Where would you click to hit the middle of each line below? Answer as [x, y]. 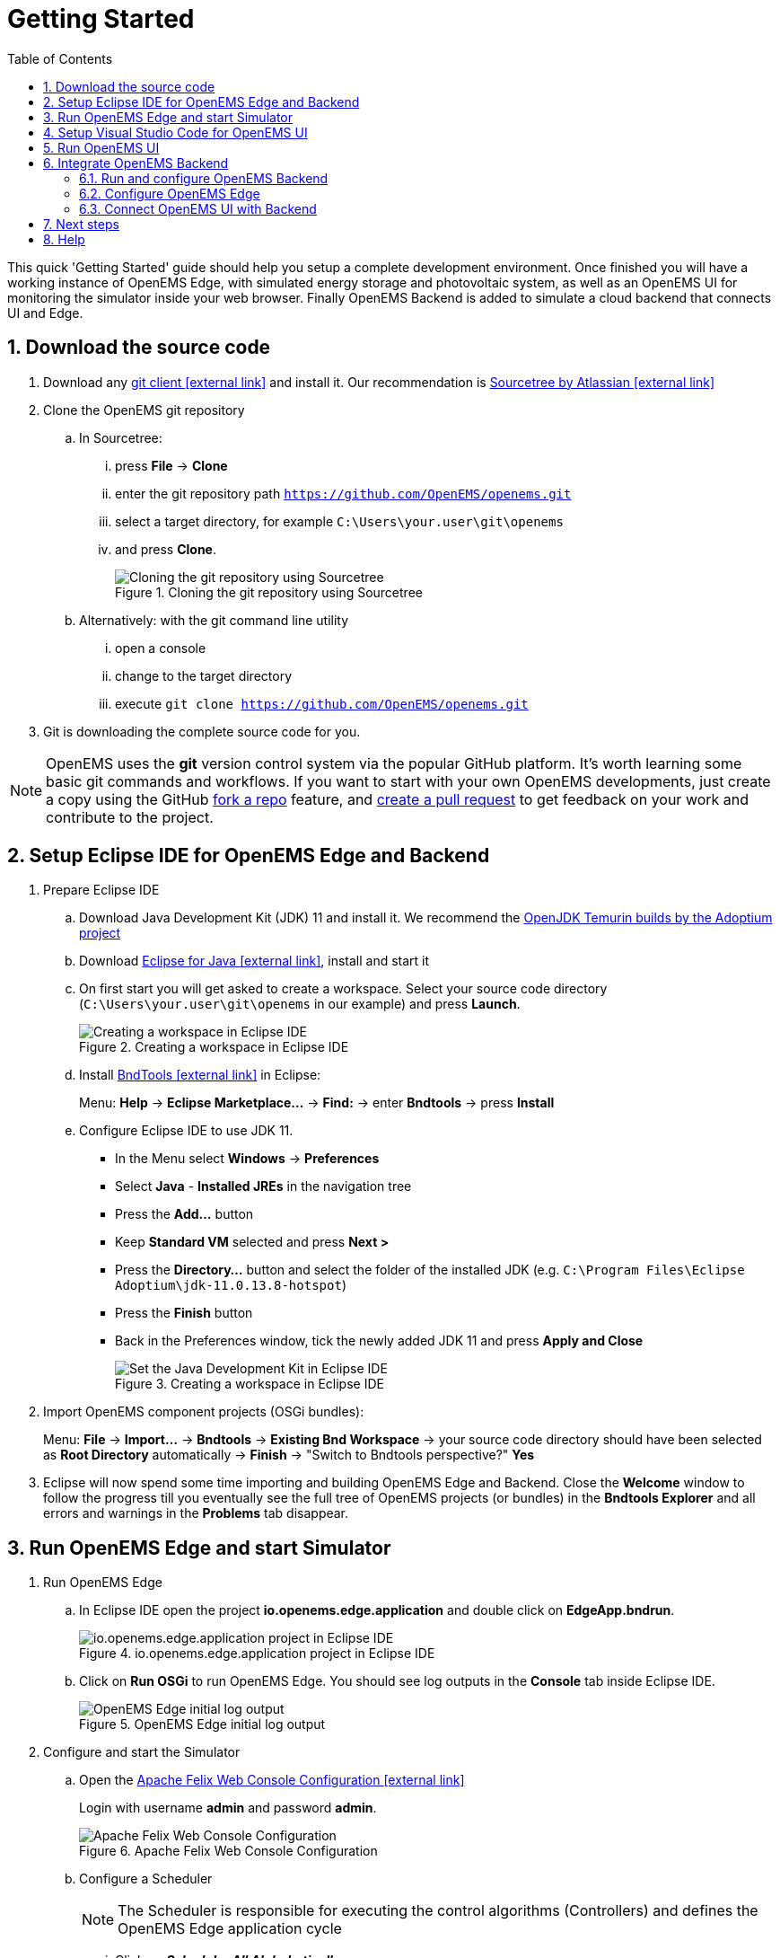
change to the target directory [203, 675]
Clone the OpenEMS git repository [144, 410]
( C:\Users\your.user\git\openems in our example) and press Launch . [300, 1004]
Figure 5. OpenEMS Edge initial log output [202, 1724]
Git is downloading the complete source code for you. [202, 731]
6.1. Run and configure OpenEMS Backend [204, 178]
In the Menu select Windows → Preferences [247, 1159]
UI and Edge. [45, 313]
